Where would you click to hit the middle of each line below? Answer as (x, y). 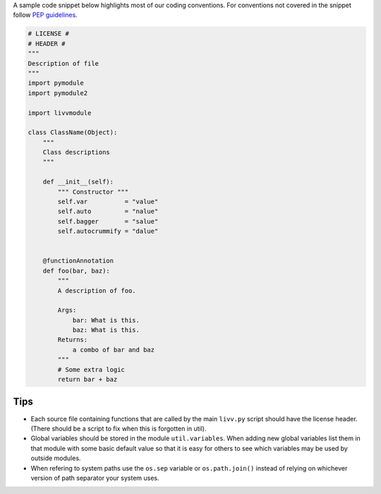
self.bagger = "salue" (108, 221)
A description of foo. (97, 290)
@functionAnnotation (78, 261)
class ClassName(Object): (73, 133)
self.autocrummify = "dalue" (108, 231)
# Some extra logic (91, 369)
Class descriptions (77, 152)
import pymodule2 (58, 93)
